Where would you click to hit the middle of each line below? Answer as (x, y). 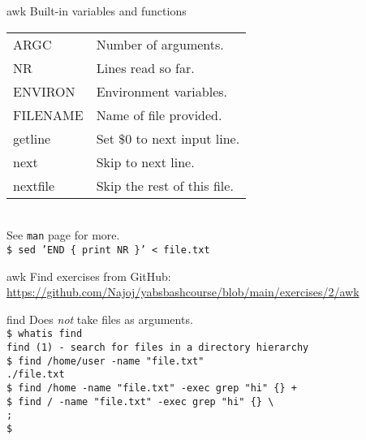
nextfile (34, 185)
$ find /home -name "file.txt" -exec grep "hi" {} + (152, 388)
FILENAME (48, 114)
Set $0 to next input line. (168, 138)
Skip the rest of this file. (165, 185)
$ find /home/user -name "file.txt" (105, 361)
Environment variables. (162, 91)
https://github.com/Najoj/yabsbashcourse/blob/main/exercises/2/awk (183, 292)
